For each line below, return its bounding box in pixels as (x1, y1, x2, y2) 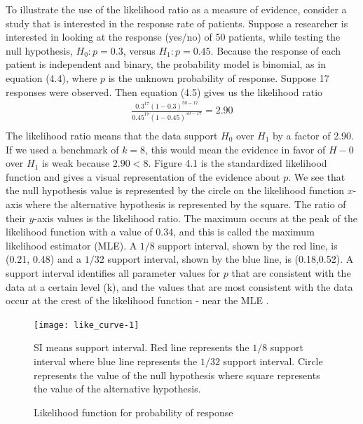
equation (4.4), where (6, 70, 97, 85)
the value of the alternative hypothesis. (34, 381, 201, 396)
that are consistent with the (231, 265, 351, 280)
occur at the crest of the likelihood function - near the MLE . (6, 293, 269, 308)
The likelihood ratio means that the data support (6, 128, 218, 142)
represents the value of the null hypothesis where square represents (34, 367, 320, 382)
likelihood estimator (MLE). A (6, 238, 137, 252)
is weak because (41, 156, 110, 170)
